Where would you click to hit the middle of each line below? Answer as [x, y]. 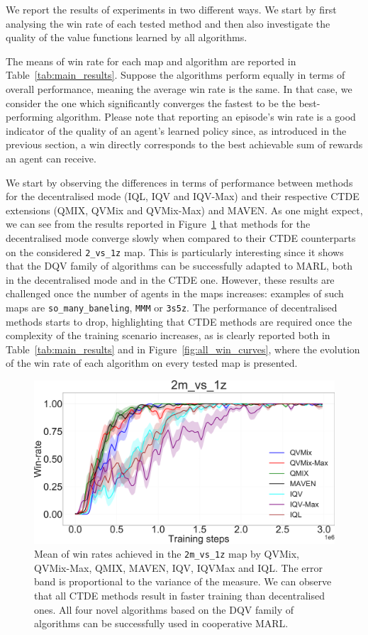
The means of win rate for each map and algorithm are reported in [151, 61]
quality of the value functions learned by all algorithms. [127, 37]
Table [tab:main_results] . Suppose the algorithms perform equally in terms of [175, 75]
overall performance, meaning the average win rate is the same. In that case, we [179, 88]
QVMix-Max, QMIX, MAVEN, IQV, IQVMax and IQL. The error [178, 567]
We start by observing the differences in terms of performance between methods [179, 182]
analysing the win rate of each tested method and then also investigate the [168, 23]
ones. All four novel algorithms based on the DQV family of [164, 609]
